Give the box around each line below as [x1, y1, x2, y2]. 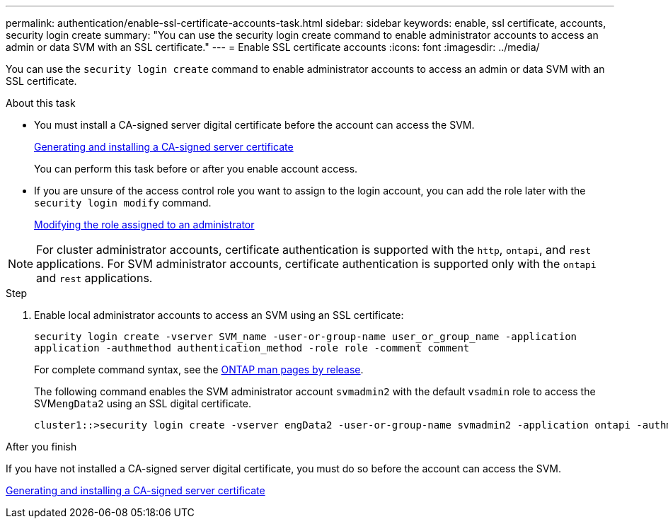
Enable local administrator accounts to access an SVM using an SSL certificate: [34, 309, 404, 321]
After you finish [6, 441, 77, 453]
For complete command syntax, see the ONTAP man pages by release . [34, 363, 364, 375]
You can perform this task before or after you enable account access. [34, 163, 358, 175]
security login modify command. [34, 197, 212, 209]
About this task [6, 97, 76, 109]
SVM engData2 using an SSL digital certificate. [34, 397, 252, 409]
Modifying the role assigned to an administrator [34, 219, 255, 231]
